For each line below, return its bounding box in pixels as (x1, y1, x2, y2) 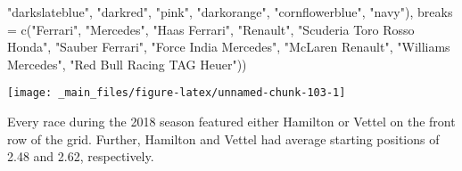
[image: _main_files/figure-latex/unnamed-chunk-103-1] (7, 86, 346, 100)
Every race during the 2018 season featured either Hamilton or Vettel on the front (7, 112, 456, 131)
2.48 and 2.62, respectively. (7, 147, 154, 166)
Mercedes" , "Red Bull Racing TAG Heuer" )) (7, 54, 247, 73)
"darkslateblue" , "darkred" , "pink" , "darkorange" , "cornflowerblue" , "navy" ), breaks (7, 3, 453, 20)
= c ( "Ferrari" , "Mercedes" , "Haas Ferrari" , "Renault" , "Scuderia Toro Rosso (7, 20, 415, 38)
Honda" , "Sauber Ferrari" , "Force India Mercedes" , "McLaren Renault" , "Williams (7, 37, 450, 56)
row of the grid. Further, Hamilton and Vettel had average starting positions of (7, 129, 440, 148)
